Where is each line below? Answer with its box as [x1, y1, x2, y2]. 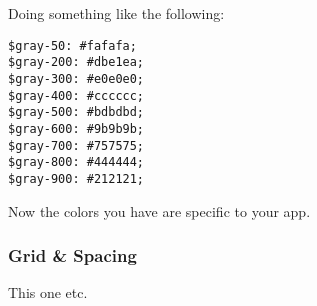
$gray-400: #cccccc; [8, 88, 145, 103]
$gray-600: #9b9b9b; [8, 121, 145, 136]
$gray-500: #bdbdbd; [8, 105, 145, 120]
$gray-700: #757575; [8, 138, 145, 153]
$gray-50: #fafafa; [8, 38, 137, 53]
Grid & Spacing [8, 243, 137, 268]
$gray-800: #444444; [8, 155, 145, 170]
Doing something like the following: [8, 3, 225, 23]
